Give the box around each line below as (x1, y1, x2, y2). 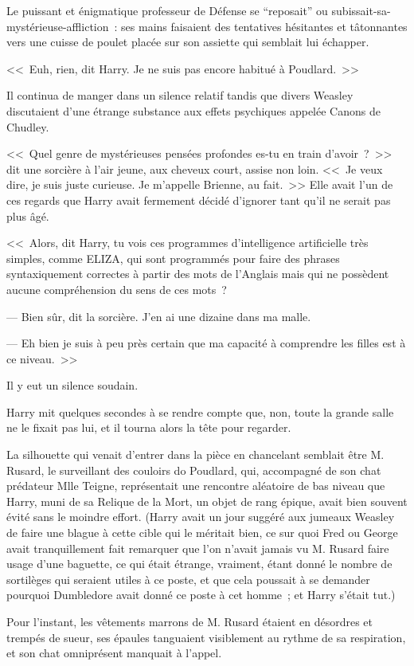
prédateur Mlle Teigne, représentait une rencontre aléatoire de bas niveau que (6, 477, 385, 494)
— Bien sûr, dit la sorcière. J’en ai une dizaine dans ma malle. (6, 308, 311, 324)
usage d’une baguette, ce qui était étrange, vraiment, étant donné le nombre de (6, 555, 393, 572)
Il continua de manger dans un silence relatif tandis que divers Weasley (6, 87, 353, 104)
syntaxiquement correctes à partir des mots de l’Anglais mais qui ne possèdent (6, 265, 389, 282)
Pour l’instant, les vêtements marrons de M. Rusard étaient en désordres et (6, 613, 373, 629)
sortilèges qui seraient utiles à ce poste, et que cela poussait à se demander (6, 570, 370, 587)
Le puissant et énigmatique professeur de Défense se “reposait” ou (6, 2, 328, 18)
